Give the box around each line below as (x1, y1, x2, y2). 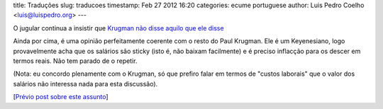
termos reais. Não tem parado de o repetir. (13, 57, 138, 65)
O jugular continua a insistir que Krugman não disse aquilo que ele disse (13, 23, 224, 32)
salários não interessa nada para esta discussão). (13, 79, 158, 88)
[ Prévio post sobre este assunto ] (13, 93, 109, 101)
